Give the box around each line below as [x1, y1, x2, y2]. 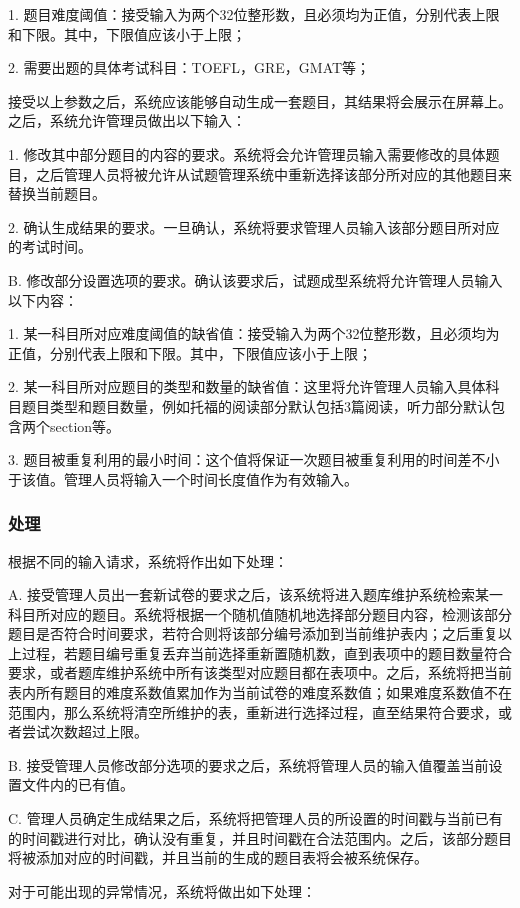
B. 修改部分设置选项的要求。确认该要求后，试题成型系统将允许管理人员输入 [8, 269, 503, 290]
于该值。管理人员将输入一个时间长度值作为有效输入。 [8, 468, 358, 489]
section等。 [49, 415, 121, 436]
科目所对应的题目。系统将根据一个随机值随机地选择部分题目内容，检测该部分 [8, 603, 512, 624]
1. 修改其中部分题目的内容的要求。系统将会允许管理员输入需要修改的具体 [8, 143, 486, 164]
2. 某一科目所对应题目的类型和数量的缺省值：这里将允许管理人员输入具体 [8, 376, 486, 397]
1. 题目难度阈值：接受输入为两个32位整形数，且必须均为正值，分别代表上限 [8, 4, 500, 24]
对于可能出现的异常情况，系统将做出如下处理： [8, 880, 316, 901]
